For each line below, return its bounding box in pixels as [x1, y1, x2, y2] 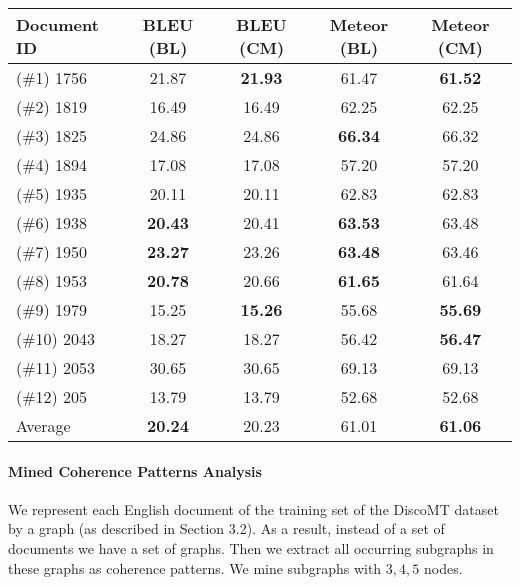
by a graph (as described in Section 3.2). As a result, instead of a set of [8, 518, 445, 539]
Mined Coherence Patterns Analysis [8, 460, 262, 481]
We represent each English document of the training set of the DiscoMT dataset [8, 498, 499, 519]
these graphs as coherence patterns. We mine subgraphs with [8, 557, 382, 578]
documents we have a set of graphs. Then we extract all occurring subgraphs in [8, 537, 494, 558]
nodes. [423, 557, 463, 578]
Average [16, 414, 71, 437]
